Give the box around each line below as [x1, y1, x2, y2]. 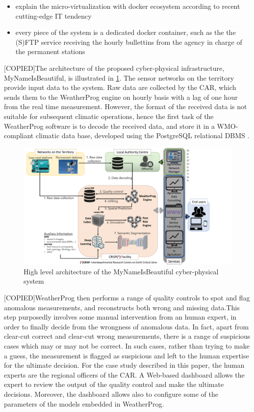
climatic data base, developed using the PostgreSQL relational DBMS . [35, 130, 250, 141]
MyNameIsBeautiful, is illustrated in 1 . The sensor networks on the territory [4, 72, 234, 83]
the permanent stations [15, 46, 85, 57]
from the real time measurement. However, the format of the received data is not [4, 101, 247, 112]
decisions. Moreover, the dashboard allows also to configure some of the [4, 388, 218, 399]
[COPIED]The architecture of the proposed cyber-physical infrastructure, [4, 62, 225, 73]
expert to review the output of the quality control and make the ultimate [4, 379, 224, 389]
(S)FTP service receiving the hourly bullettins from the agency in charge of [15, 36, 242, 47]
